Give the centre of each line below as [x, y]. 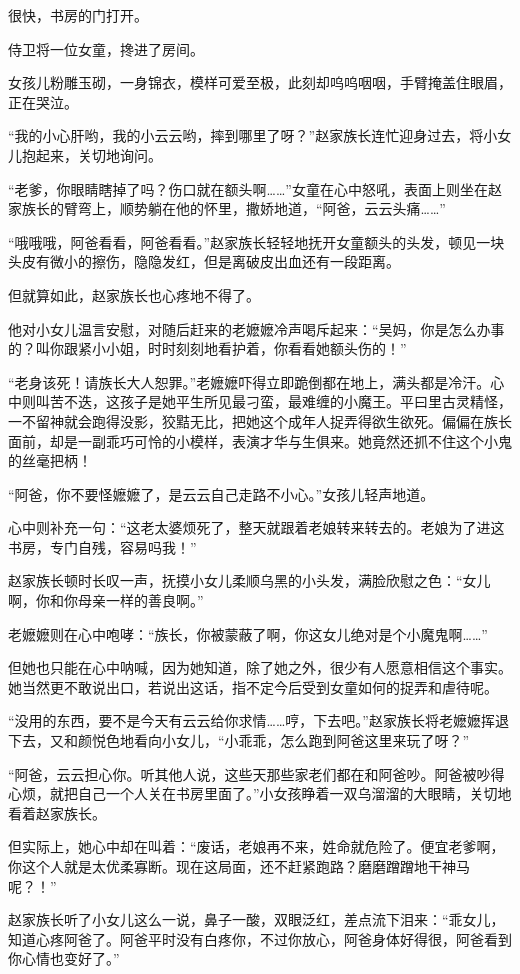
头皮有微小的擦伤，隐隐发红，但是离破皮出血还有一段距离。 [204, 261]
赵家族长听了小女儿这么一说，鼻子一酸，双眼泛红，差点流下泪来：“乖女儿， [256, 919]
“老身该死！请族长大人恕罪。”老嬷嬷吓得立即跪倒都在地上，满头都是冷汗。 [249, 381]
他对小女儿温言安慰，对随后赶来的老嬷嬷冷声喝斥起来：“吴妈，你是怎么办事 [256, 328]
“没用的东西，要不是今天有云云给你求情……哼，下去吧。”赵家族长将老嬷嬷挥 [251, 720]
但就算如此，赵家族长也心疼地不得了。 [134, 294]
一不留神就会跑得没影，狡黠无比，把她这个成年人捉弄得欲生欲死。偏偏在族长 [260, 420]
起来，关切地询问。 [98, 154]
